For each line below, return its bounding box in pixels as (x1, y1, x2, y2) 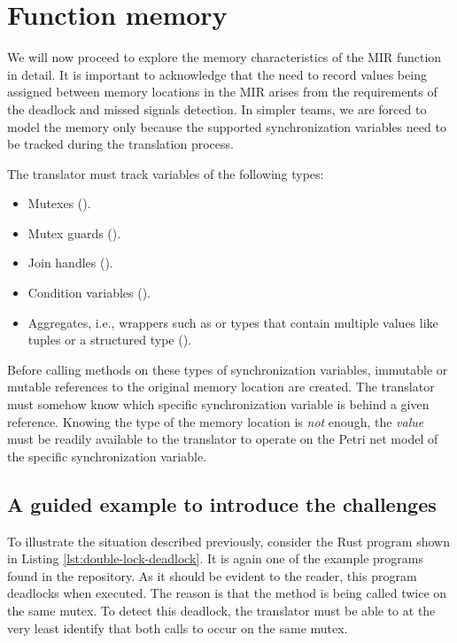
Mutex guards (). (27, 223, 121, 242)
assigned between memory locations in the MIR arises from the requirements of (7, 82, 438, 101)
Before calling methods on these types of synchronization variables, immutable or (7, 360, 448, 378)
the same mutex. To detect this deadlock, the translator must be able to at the (7, 600, 436, 619)
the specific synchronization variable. (7, 446, 207, 465)
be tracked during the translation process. (7, 135, 234, 153)
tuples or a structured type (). (27, 330, 192, 349)
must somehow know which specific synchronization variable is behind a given (7, 395, 430, 414)
